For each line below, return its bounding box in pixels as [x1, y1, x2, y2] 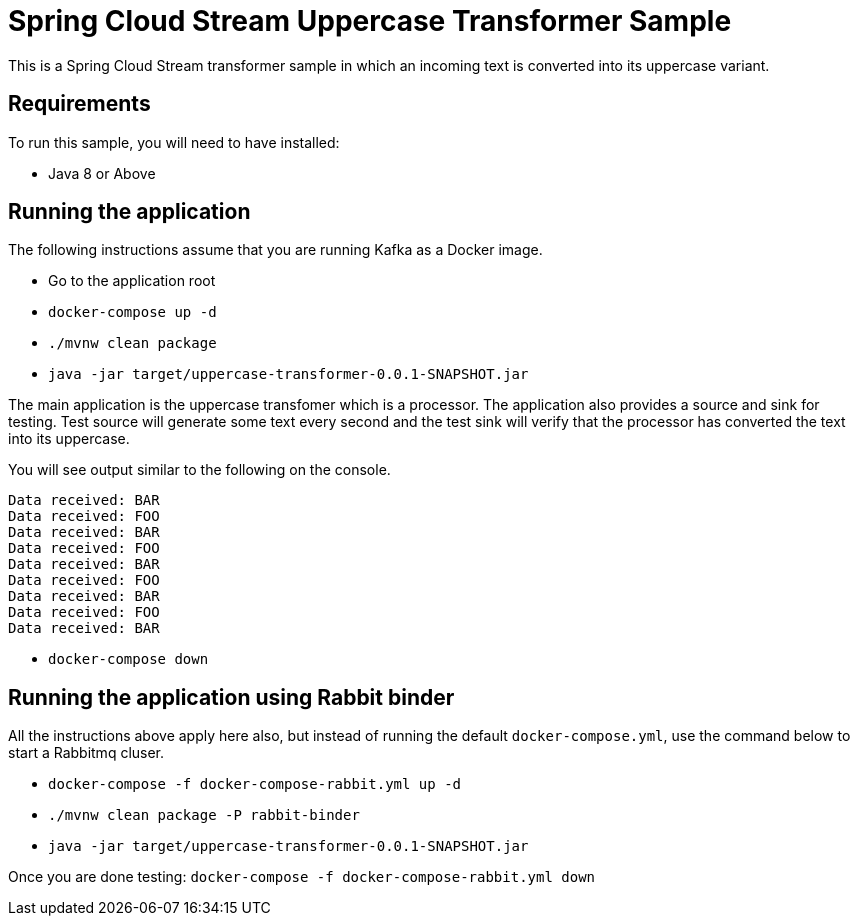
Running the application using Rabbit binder [8, 684, 455, 710]
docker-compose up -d [48, 304, 217, 321]
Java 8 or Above [48, 164, 156, 182]
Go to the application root [48, 272, 216, 290]
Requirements [8, 91, 151, 117]
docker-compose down [48, 651, 209, 668]
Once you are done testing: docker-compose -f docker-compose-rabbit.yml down [8, 868, 595, 886]
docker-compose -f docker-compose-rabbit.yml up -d [48, 776, 462, 793]
